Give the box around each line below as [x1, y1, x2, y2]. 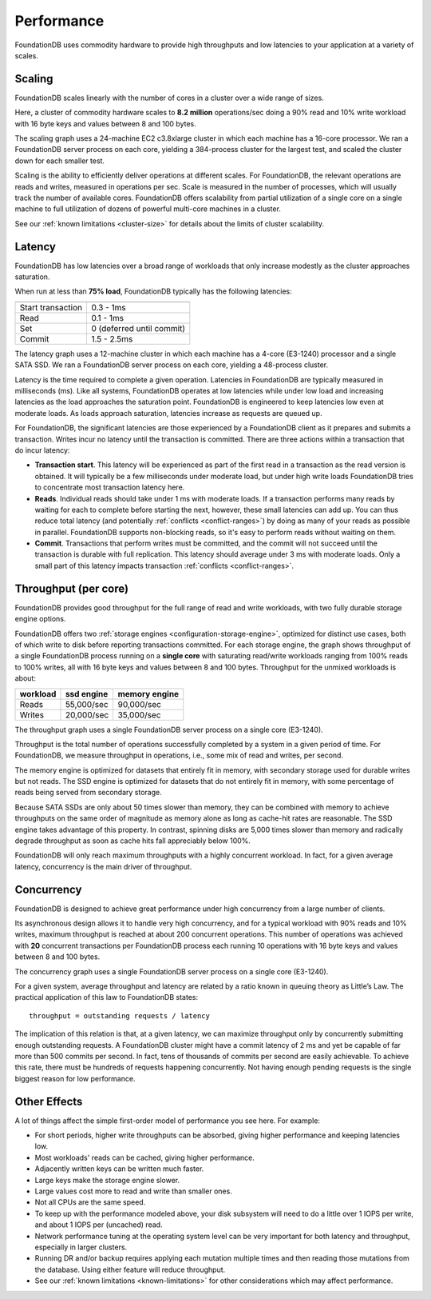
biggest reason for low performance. [14, 1073, 136, 1083]
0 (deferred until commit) [91, 322, 186, 334]
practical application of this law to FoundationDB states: [14, 993, 199, 1002]
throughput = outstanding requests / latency [29, 1011, 211, 1020]
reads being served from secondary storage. [14, 788, 163, 797]
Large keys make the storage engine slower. [34, 1175, 180, 1185]
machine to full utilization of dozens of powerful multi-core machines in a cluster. [14, 204, 281, 214]
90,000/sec [117, 698, 161, 709]
